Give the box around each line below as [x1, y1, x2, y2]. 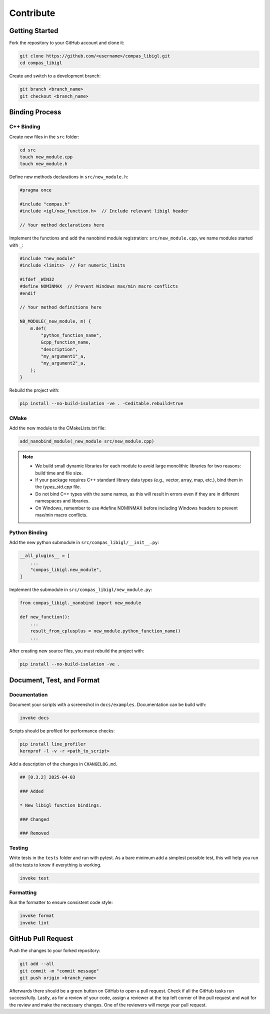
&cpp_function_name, [40, 339, 91, 345]
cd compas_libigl [19, 60, 62, 66]
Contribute [9, 7, 55, 18]
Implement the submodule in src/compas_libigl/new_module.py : [9, 586, 152, 592]
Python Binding [9, 529, 47, 536]
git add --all [19, 961, 54, 967]
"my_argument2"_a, [40, 360, 86, 366]
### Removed [19, 830, 49, 836]
